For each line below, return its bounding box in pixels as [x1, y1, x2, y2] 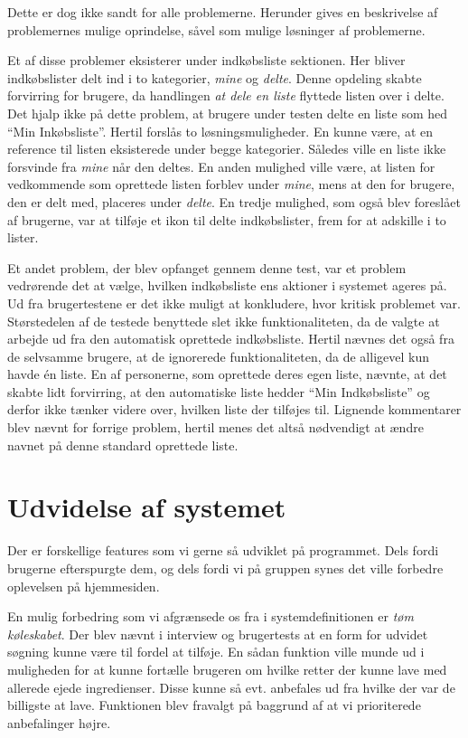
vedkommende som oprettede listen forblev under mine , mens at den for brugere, [7, 175, 455, 194]
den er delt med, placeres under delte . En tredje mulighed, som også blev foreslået [7, 192, 461, 211]
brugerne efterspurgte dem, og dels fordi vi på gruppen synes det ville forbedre [7, 558, 444, 577]
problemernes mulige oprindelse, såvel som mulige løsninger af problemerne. [7, 20, 426, 39]
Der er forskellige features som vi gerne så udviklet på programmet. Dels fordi [7, 541, 439, 560]
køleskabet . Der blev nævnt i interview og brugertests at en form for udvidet [7, 624, 428, 643]
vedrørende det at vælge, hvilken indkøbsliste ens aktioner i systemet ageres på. [7, 276, 447, 295]
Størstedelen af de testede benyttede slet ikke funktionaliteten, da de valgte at [7, 311, 440, 330]
